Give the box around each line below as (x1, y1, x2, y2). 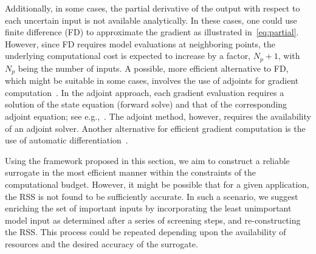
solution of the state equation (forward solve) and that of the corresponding (5, 98, 287, 111)
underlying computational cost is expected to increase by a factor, (5, 49, 251, 62)
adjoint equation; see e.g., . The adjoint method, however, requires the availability (5, 110, 311, 123)
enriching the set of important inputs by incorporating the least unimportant (5, 202, 292, 215)
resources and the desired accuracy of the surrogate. (5, 238, 198, 250)
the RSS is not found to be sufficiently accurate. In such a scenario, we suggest (5, 190, 298, 202)
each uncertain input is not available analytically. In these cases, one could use (5, 13, 297, 26)
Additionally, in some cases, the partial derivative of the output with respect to (5, 2, 300, 14)
